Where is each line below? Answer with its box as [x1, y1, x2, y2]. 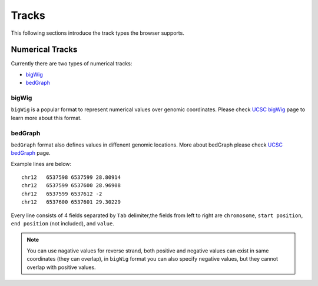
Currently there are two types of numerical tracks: [11, 60, 132, 67]
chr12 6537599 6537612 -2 [21, 190, 102, 197]
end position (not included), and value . [11, 220, 114, 227]
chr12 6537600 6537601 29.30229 [21, 199, 121, 205]
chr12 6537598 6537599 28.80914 [21, 174, 121, 181]
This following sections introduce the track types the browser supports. [11, 29, 185, 36]
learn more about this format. [11, 114, 82, 121]
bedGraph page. [11, 149, 51, 157]
